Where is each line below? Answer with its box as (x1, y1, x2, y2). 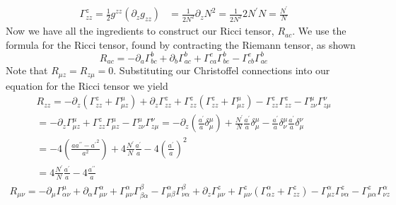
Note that (6, 63, 48, 78)
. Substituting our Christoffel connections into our (113, 63, 330, 78)
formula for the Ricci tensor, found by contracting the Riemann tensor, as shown (6, 37, 356, 52)
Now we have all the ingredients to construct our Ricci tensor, (6, 23, 274, 38)
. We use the (292, 23, 346, 38)
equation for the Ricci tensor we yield (6, 78, 168, 93)
